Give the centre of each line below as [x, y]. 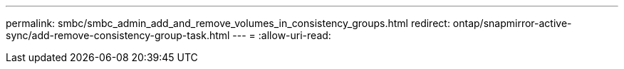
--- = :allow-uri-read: [282, 35]
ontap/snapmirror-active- [512, 23]
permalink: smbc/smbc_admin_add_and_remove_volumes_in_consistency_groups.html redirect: [228, 23]
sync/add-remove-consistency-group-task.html [118, 35]
